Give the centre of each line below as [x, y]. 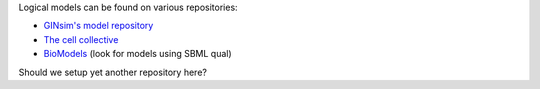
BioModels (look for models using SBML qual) [137, 54]
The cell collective [81, 39]
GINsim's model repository [98, 26]
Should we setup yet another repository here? [112, 72]
